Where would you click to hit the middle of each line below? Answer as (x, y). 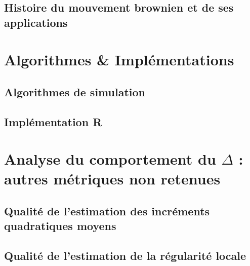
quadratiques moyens (60, 226)
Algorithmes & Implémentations (119, 60)
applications (36, 22)
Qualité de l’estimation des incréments (107, 211)
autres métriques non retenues (112, 179)
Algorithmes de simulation (75, 91)
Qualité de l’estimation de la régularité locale (125, 256)
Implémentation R (53, 121)
